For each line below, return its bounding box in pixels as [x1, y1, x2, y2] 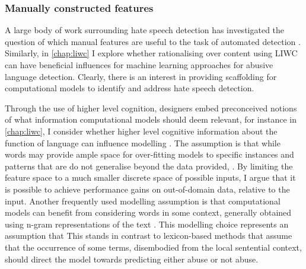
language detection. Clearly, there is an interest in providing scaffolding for [5, 70, 277, 82]
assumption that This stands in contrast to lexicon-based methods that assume [5, 229, 292, 242]
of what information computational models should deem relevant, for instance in [5, 113, 297, 126]
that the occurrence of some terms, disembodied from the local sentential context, [5, 241, 302, 253]
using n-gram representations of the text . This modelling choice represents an [5, 217, 289, 230]
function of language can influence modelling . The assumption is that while [5, 136, 280, 149]
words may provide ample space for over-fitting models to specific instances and [5, 148, 294, 161]
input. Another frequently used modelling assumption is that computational [5, 194, 280, 207]
